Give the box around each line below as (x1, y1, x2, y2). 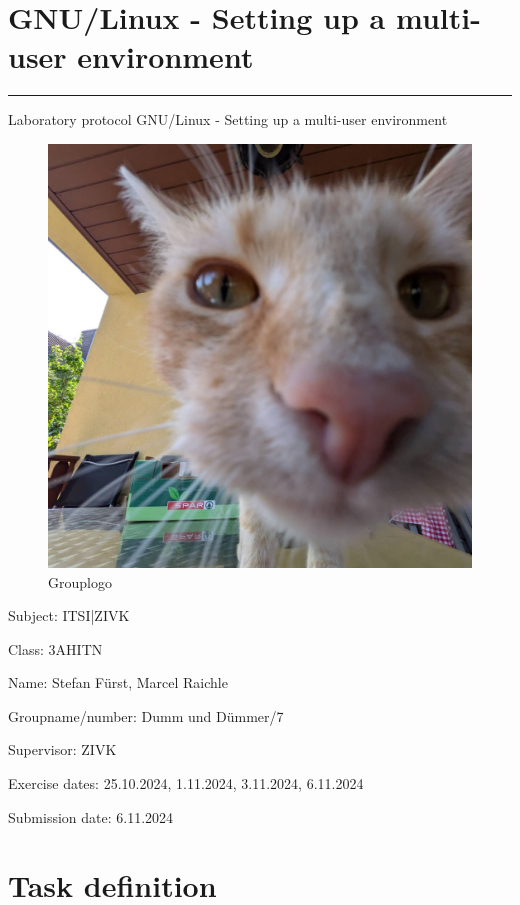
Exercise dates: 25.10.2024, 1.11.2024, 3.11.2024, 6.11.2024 (8, 773, 364, 794)
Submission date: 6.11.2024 (8, 806, 174, 827)
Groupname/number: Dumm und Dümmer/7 (8, 705, 284, 726)
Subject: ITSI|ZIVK (8, 605, 130, 626)
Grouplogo (48, 571, 112, 592)
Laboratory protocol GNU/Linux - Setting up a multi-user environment (8, 109, 448, 130)
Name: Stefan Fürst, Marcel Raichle (8, 672, 228, 693)
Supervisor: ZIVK (8, 739, 117, 760)
